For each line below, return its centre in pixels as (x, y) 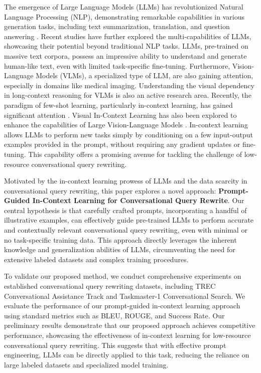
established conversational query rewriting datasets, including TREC (110, 286)
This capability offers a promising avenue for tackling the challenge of (135, 154)
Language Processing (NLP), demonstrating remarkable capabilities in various (124, 16)
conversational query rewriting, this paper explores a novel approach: (110, 190)
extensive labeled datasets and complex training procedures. (96, 259)
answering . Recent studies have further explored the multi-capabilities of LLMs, (128, 36)
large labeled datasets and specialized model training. (86, 364)
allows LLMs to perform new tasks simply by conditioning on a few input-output (128, 134)
